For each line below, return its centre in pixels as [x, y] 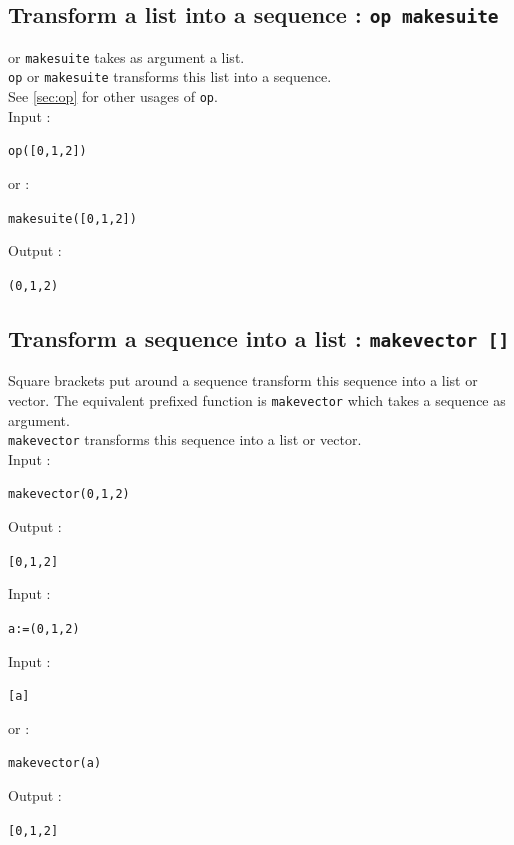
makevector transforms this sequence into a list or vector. [185, 439]
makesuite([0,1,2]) [72, 218]
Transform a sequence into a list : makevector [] [259, 337]
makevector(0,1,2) [69, 494]
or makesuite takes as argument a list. [126, 56]
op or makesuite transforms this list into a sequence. [170, 76]
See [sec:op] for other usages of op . [113, 96]
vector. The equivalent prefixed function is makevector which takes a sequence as [257, 399]
